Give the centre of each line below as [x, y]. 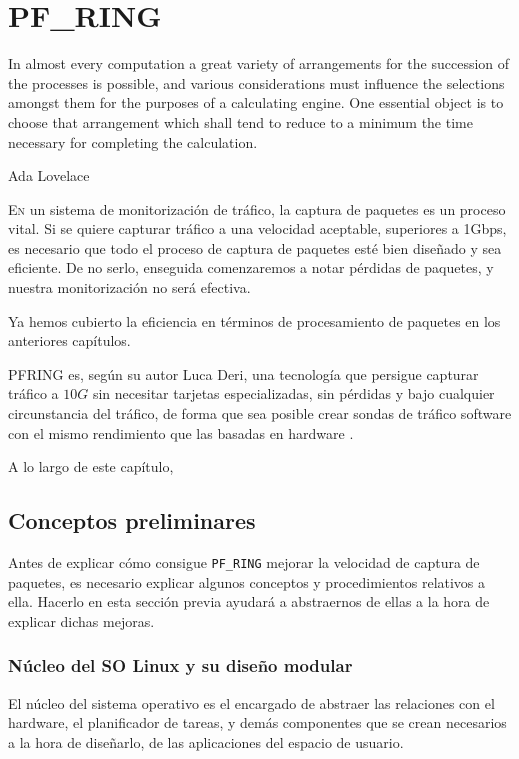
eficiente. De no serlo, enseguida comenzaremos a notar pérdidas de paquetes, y [251, 267]
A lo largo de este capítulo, [91, 466]
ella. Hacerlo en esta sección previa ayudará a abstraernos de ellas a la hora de [249, 601]
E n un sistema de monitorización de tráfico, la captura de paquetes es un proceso [257, 208]
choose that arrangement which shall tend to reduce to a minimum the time [240, 121]
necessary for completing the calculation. [133, 141]
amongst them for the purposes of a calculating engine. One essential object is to [256, 102]
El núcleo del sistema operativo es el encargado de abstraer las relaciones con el [251, 702]
